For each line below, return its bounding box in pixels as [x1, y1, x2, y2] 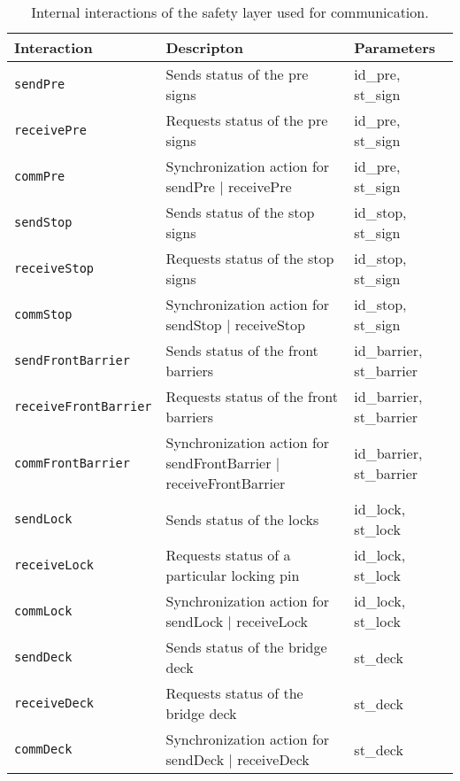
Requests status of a [165, 545, 291, 565]
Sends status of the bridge [165, 637, 327, 657]
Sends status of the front [165, 340, 318, 360]
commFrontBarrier [14, 455, 130, 470]
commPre [14, 169, 65, 183]
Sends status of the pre [165, 64, 309, 84]
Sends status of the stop [165, 202, 315, 222]
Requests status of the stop [165, 248, 334, 268]
